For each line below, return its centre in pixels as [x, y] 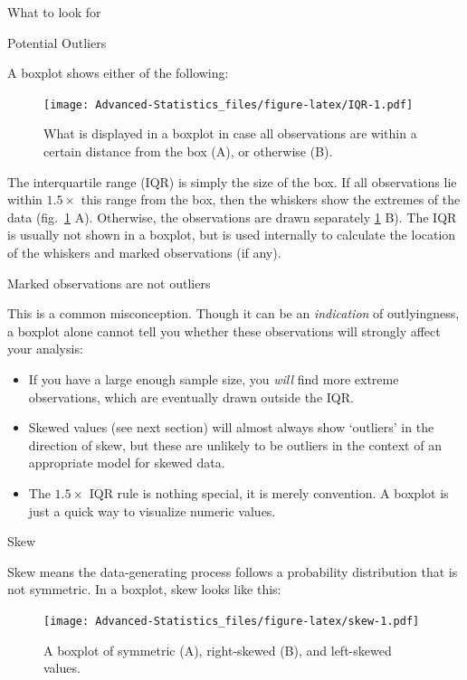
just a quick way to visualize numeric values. [152, 510]
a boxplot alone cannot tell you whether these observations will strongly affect [224, 331]
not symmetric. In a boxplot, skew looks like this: [144, 589]
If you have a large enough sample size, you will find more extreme [214, 378]
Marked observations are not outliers [109, 283]
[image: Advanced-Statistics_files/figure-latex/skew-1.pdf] [232, 621]
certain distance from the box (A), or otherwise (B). [188, 151]
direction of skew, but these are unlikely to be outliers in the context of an [235, 444]
